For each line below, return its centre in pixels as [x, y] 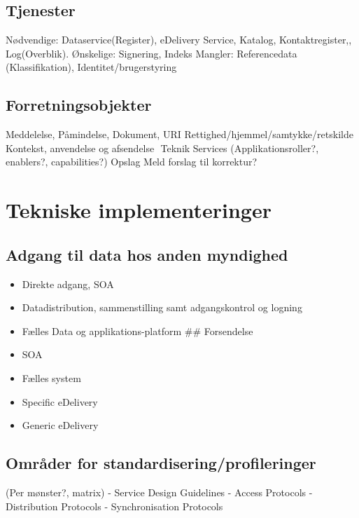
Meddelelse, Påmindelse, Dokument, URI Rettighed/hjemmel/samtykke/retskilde [179, 134]
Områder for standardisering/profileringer [161, 463]
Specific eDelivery [60, 401]
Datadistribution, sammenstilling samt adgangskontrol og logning [162, 307]
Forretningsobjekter [79, 105]
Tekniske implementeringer [139, 210]
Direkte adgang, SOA [68, 284]
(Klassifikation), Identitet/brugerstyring [91, 67]
